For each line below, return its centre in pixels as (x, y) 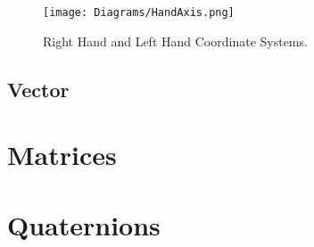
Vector (38, 89)
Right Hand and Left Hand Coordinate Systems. (175, 41)
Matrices (62, 155)
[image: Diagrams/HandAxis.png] (139, 12)
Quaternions (84, 224)
